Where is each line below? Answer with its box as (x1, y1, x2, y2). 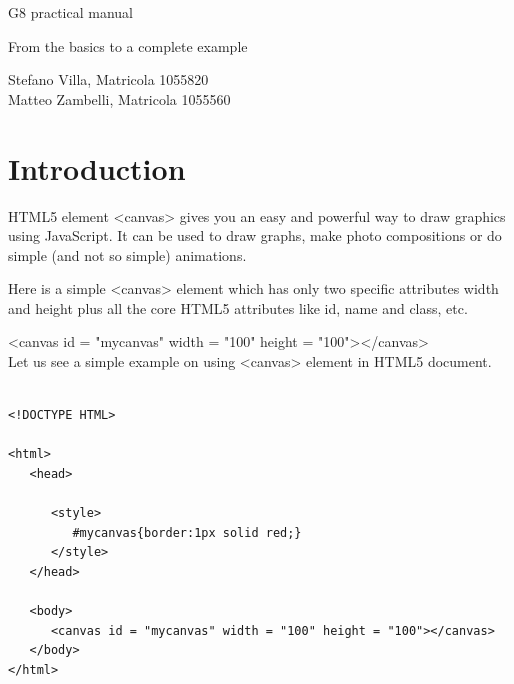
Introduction (8, 147, 186, 188)
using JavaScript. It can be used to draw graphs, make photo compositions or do (8, 225, 502, 246)
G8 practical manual (8, 2, 133, 22)
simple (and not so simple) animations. (8, 244, 247, 265)
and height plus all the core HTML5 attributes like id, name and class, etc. (8, 297, 468, 318)
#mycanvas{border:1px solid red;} (72, 525, 302, 540)
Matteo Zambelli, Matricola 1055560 (8, 88, 231, 109)
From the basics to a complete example (8, 35, 248, 56)
